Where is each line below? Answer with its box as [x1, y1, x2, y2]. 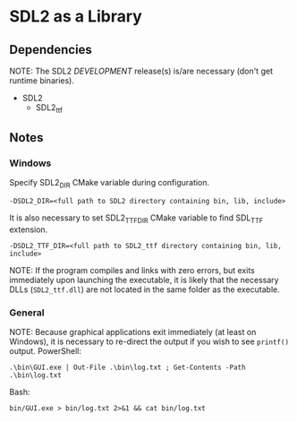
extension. [9, 224, 48, 235]
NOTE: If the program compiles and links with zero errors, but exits [9, 265, 255, 276]
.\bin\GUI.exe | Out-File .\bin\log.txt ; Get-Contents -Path [9, 363, 246, 373]
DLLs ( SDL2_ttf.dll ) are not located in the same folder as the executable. [9, 284, 280, 295]
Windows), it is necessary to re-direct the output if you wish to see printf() [9, 336, 289, 347]
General [9, 306, 45, 319]
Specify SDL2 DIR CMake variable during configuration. [9, 177, 210, 190]
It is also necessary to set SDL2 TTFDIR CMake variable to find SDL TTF [9, 212, 264, 226]
